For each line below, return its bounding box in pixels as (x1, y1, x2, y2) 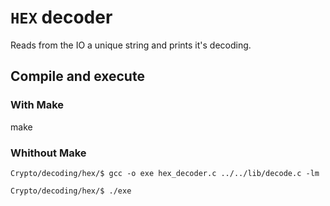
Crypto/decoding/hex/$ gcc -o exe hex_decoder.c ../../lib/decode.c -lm (10, 168, 320, 178)
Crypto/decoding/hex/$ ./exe (10, 186, 132, 196)
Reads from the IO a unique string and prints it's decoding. (10, 39, 252, 51)
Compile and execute (10, 68, 145, 85)
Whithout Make (10, 146, 87, 160)
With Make (10, 98, 65, 112)
